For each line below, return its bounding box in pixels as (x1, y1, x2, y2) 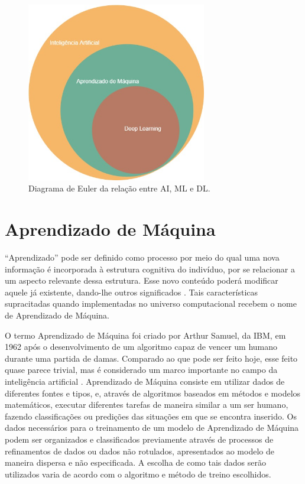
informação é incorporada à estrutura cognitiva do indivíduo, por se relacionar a (5, 262, 295, 275)
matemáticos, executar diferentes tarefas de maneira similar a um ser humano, (5, 398, 288, 411)
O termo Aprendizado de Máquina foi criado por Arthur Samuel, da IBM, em (5, 329, 286, 341)
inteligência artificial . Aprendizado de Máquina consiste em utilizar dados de (5, 375, 285, 388)
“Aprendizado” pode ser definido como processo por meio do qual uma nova (5, 251, 280, 264)
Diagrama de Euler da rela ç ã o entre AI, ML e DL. (28, 182, 210, 194)
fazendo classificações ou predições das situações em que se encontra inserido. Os (5, 410, 297, 422)
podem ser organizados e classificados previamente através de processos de (5, 433, 274, 446)
